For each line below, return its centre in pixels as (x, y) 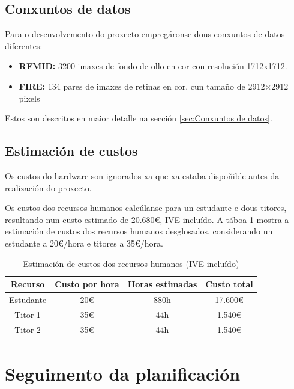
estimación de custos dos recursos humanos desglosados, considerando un (139, 231)
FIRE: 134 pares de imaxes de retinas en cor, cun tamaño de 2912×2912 (154, 86)
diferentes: (24, 45)
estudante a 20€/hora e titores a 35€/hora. (84, 243)
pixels (29, 98)
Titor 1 (28, 314)
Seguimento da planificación (123, 373)
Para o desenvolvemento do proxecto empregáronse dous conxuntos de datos (145, 34)
